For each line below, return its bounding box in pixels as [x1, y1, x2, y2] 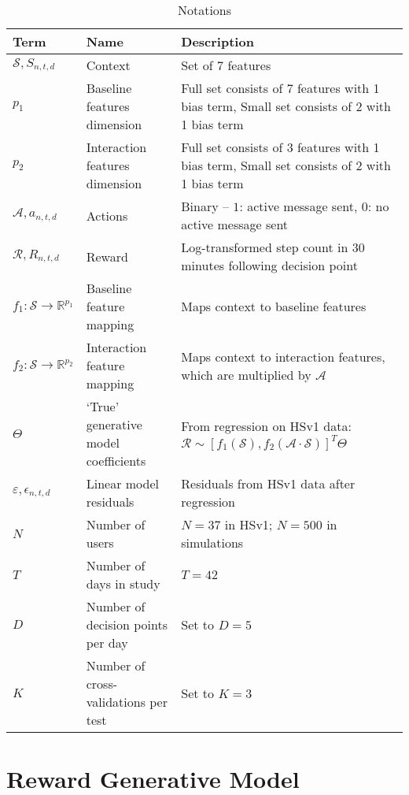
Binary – [181, 197, 230, 215]
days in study [86, 574, 160, 593]
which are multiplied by [181, 365, 311, 384]
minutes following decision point [181, 256, 358, 274]
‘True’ [86, 397, 120, 415]
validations [86, 693, 146, 711]
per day [86, 633, 128, 652]
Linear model [86, 474, 160, 492]
